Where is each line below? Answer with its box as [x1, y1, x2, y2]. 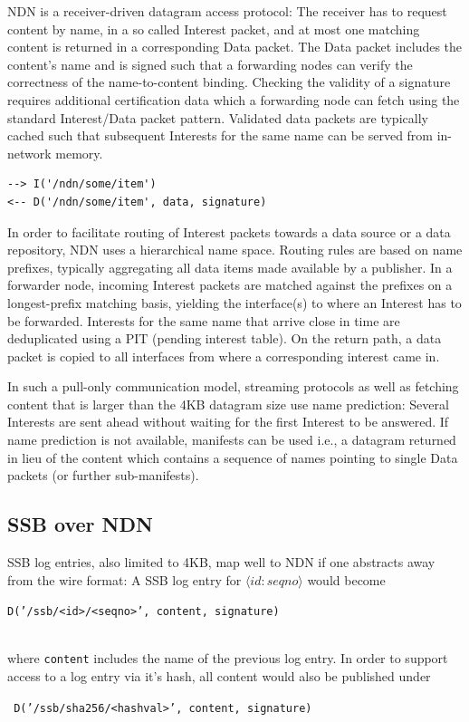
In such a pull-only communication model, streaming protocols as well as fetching [7, 377, 459, 396]
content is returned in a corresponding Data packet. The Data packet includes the [7, 37, 463, 56]
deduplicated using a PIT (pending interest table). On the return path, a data [7, 329, 442, 348]
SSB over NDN [7, 510, 153, 538]
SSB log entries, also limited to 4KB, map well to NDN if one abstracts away [7, 553, 435, 572]
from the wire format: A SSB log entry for [7, 570, 242, 589]
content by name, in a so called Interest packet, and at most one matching [7, 19, 420, 38]
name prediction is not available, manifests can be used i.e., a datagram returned [7, 430, 456, 449]
